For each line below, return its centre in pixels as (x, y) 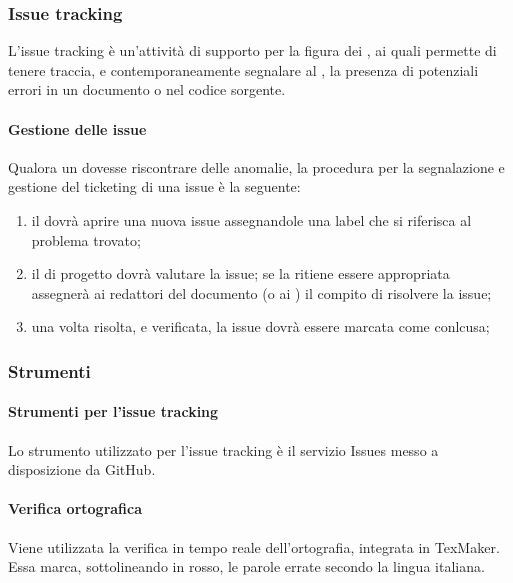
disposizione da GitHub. (82, 469)
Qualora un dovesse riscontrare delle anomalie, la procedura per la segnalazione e (256, 166)
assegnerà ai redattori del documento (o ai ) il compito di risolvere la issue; (261, 292)
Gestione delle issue (77, 128)
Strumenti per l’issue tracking (113, 411)
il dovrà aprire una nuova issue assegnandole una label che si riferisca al (251, 219)
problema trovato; (86, 239)
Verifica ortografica (75, 508)
